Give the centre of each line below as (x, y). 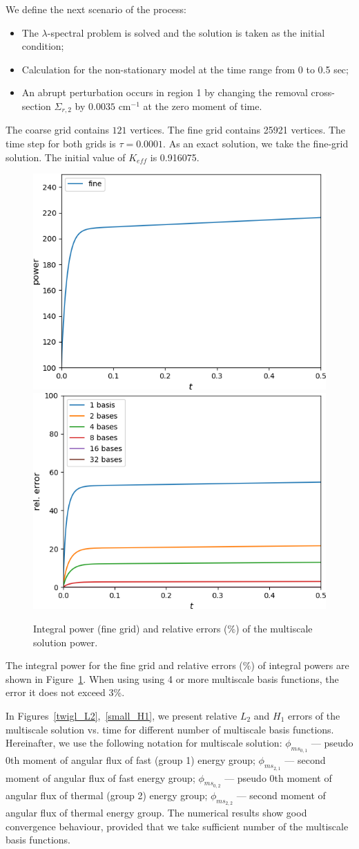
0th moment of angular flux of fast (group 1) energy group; (130, 760)
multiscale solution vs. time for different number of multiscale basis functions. (170, 729)
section (36, 106)
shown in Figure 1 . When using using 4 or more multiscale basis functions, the (172, 678)
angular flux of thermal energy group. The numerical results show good (156, 813)
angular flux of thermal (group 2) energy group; (107, 795)
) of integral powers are (300, 665)
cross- (323, 92)
